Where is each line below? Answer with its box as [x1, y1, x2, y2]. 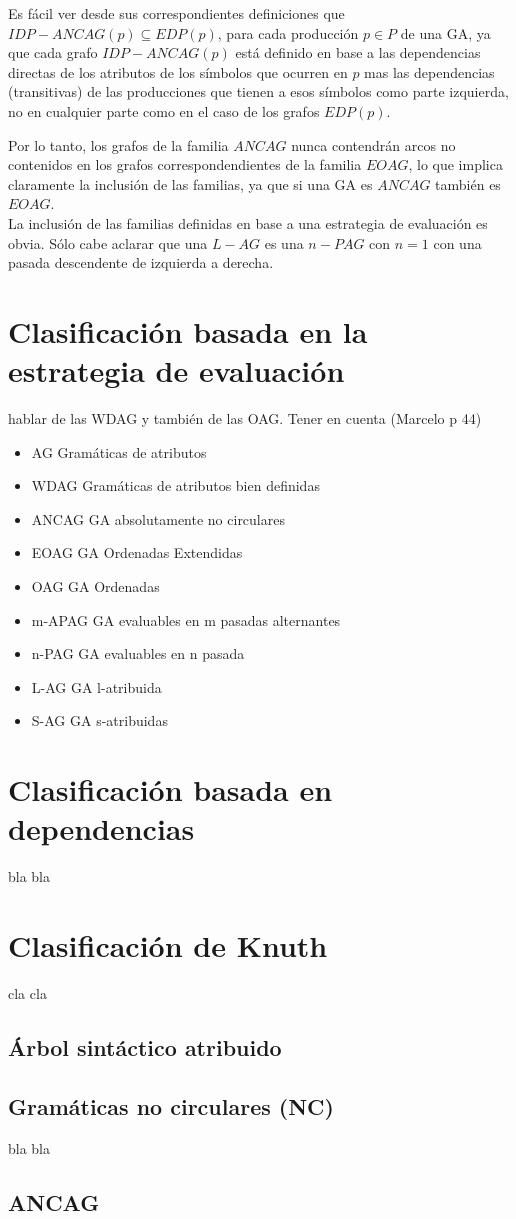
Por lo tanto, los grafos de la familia [8, 134, 229, 155]
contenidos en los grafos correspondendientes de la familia [8, 154, 362, 175]
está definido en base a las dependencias [235, 42, 481, 63]
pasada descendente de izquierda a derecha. [8, 252, 274, 273]
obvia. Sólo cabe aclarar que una [8, 232, 208, 253]
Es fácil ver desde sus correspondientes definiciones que [8, 3, 345, 23]
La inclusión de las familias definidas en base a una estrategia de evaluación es [8, 212, 488, 233]
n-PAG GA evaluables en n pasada [31, 643, 245, 664]
